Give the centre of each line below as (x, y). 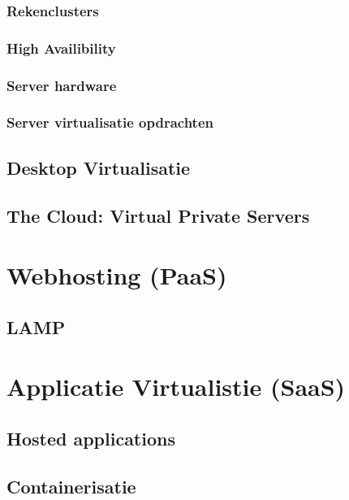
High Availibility (61, 48)
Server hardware (62, 85)
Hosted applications (91, 438)
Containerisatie (71, 486)
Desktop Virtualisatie (99, 167)
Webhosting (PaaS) (117, 275)
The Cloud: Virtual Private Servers (158, 215)
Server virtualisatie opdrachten (110, 122)
